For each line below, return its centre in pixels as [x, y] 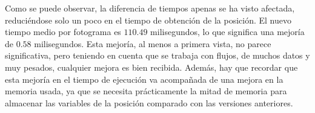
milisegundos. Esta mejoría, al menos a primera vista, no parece [153, 43]
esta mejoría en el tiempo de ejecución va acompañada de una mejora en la [144, 79]
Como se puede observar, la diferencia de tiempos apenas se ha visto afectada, [150, 8]
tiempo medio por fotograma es [63, 32]
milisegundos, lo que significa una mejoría [227, 32]
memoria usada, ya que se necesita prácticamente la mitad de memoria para [146, 91]
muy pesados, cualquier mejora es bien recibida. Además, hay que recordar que [151, 67]
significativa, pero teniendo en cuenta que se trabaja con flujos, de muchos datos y [157, 55]
